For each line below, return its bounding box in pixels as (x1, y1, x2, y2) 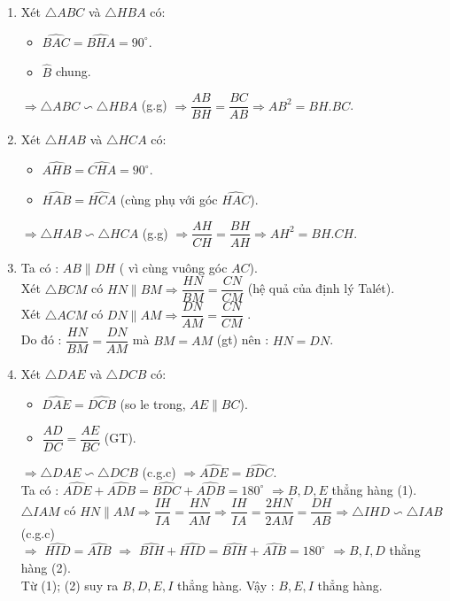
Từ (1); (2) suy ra (20, 575, 119, 594)
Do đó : (20, 330, 62, 349)
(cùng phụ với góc (120, 189, 218, 208)
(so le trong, (120, 395, 186, 413)
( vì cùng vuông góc (119, 258, 228, 276)
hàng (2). (20, 558, 71, 576)
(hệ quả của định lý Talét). (247, 279, 395, 297)
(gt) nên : (216, 330, 269, 349)
